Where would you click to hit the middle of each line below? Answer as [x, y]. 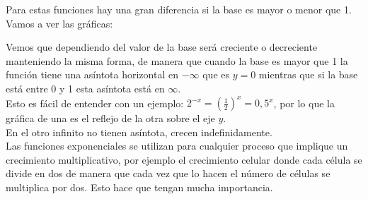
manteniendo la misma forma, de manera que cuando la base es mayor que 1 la [177, 60]
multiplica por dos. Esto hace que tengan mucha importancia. [139, 187]
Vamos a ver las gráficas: [59, 23]
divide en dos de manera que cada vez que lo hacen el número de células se [168, 173]
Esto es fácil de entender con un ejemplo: [95, 103]
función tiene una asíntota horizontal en [92, 74]
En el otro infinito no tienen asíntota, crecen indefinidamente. [139, 132]
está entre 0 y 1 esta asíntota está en [85, 88]
